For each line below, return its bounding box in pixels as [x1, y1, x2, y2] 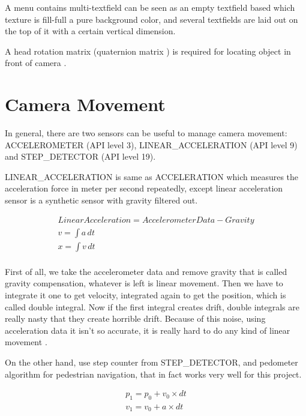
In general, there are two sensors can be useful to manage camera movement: [5, 127, 287, 139]
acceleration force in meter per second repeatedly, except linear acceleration [5, 182, 283, 194]
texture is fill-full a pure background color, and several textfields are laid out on [5, 13, 298, 25]
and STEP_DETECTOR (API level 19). [5, 150, 156, 163]
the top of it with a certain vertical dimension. [5, 25, 176, 37]
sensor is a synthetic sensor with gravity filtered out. [5, 194, 198, 206]
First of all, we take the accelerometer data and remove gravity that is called [5, 265, 287, 277]
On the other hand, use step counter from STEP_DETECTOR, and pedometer [5, 355, 298, 368]
